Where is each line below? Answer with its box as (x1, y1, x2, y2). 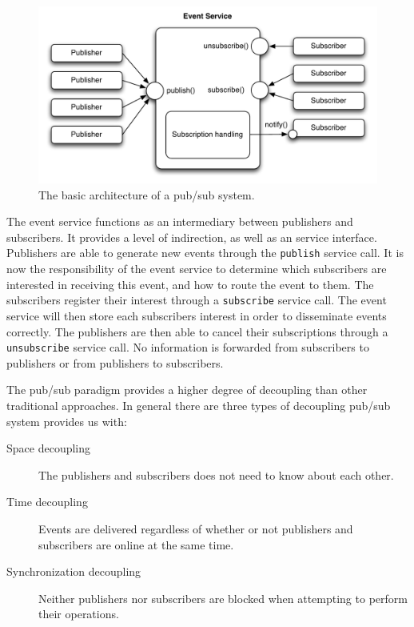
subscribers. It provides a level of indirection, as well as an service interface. (6, 228, 377, 245)
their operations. (38, 605, 119, 622)
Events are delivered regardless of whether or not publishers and (38, 520, 353, 537)
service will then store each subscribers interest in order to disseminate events (6, 307, 387, 324)
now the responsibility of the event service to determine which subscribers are (6, 260, 387, 277)
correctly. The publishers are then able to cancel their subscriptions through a (6, 323, 388, 340)
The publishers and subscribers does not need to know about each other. (38, 466, 394, 483)
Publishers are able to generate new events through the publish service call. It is (6, 244, 404, 261)
